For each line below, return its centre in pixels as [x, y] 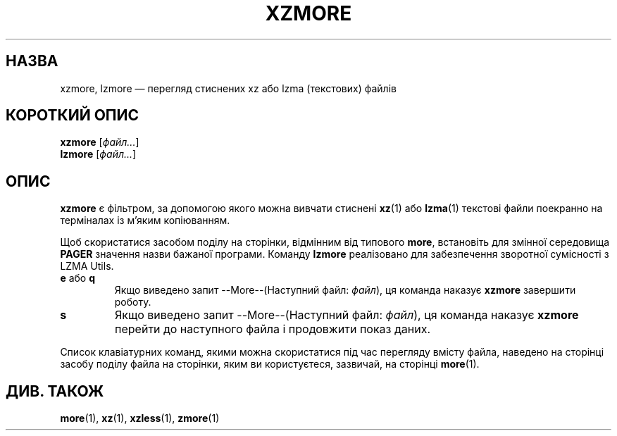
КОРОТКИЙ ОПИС [73, 116]
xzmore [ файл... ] [100, 142]
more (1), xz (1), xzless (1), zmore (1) [140, 418]
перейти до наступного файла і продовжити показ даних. [273, 329]
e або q [78, 278]
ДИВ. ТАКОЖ [55, 391]
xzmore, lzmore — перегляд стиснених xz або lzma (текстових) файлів [228, 88]
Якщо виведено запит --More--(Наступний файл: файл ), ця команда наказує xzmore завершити [345, 290]
